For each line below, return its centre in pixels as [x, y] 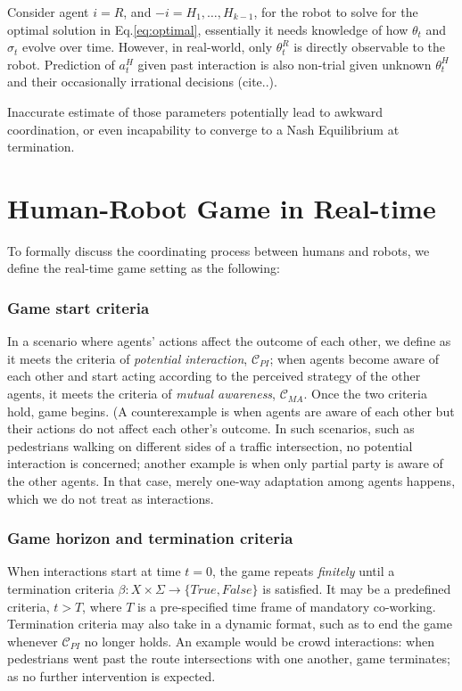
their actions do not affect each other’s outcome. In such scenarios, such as [211, 428]
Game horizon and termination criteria [150, 538]
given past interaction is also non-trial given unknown [285, 64]
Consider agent [48, 12]
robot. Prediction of [61, 64]
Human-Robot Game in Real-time [222, 207]
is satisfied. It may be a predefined [357, 589]
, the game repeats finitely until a [304, 571]
